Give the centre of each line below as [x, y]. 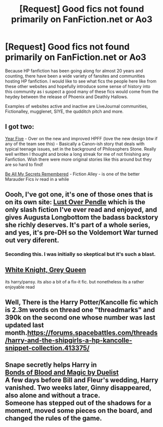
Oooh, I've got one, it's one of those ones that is [79, 195]
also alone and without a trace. [53, 395]
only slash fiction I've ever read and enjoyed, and [81, 210]
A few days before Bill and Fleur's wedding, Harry [82, 380]
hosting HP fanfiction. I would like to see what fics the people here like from [81, 81]
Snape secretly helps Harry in [51, 365]
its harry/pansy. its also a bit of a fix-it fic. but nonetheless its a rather [75, 281]
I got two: [20, 127]
